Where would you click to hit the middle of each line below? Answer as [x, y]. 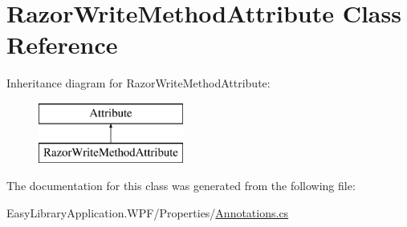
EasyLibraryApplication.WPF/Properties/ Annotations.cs [148, 212]
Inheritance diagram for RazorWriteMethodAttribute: [138, 83]
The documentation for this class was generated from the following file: [181, 186]
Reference [62, 45]
